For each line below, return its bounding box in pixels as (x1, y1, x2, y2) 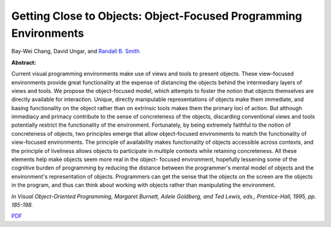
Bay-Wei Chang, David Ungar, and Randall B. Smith (11, 48, 140, 55)
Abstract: (11, 59, 36, 66)
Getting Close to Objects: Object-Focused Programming (11, 9, 303, 23)
